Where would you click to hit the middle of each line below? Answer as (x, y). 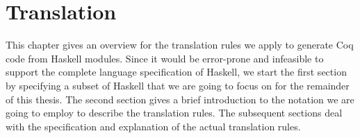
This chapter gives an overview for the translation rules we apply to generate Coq (180, 45)
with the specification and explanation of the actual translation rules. (153, 126)
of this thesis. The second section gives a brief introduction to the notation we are (180, 99)
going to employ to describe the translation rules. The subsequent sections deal (174, 113)
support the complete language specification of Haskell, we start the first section (176, 72)
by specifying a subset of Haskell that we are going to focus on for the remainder (178, 85)
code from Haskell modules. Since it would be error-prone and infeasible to (165, 58)
